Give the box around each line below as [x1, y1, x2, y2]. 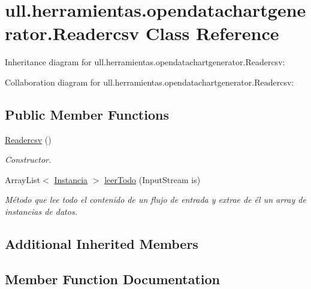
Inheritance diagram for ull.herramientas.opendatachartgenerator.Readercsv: [5, 56, 285, 68]
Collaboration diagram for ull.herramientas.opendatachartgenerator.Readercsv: [5, 75, 294, 88]
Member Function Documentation [5, 269, 221, 288]
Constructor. [5, 153, 52, 166]
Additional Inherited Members [5, 235, 198, 253]
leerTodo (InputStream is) [104, 173, 201, 185]
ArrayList [5, 173, 41, 185]
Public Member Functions [5, 105, 169, 123]
